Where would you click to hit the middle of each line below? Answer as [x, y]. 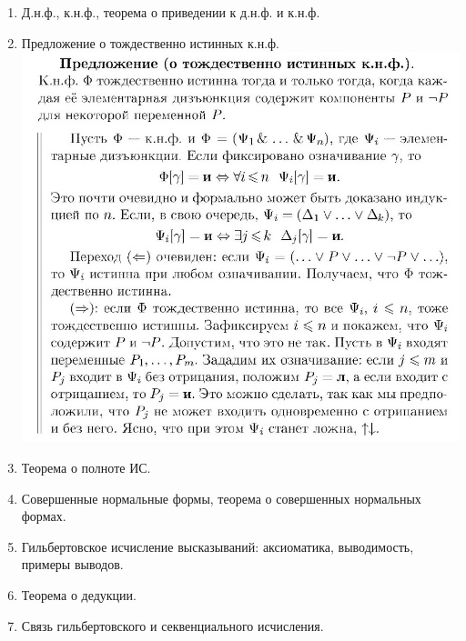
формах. [44, 516]
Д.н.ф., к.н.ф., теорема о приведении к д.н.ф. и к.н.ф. [171, 12]
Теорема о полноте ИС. [86, 468]
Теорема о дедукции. [79, 594]
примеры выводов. [72, 564]
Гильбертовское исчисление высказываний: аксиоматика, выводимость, [218, 546]
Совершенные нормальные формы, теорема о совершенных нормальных [221, 498]
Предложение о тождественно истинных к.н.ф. [150, 42]
